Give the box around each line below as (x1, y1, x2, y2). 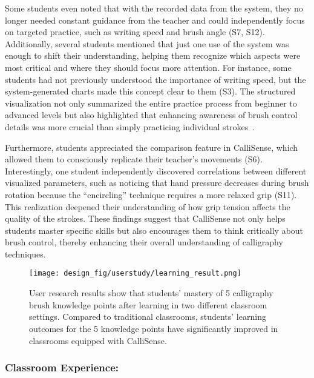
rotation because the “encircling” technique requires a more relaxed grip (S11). (5, 188, 297, 201)
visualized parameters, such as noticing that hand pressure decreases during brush (5, 176, 309, 189)
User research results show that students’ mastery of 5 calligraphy (29, 287, 273, 299)
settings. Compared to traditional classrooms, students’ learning (29, 310, 266, 323)
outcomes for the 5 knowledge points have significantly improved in (29, 322, 278, 334)
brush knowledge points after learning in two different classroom (29, 298, 267, 311)
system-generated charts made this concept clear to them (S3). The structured (5, 85, 296, 98)
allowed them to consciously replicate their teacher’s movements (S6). (5, 153, 263, 165)
